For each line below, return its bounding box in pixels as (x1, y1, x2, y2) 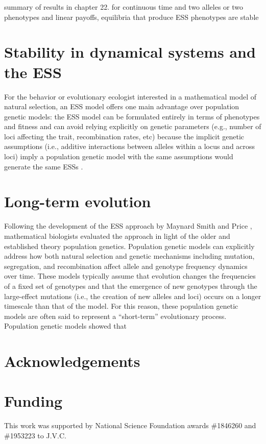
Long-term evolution (4, 191, 151, 212)
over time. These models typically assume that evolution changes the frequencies (4, 270, 256, 281)
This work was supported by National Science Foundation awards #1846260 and (4, 420, 256, 431)
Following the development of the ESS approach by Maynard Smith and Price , (4, 220, 252, 231)
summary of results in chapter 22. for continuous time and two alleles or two (4, 2, 243, 12)
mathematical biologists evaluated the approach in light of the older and (4, 230, 230, 241)
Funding (4, 390, 63, 411)
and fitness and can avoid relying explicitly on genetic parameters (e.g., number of (4, 121, 261, 132)
